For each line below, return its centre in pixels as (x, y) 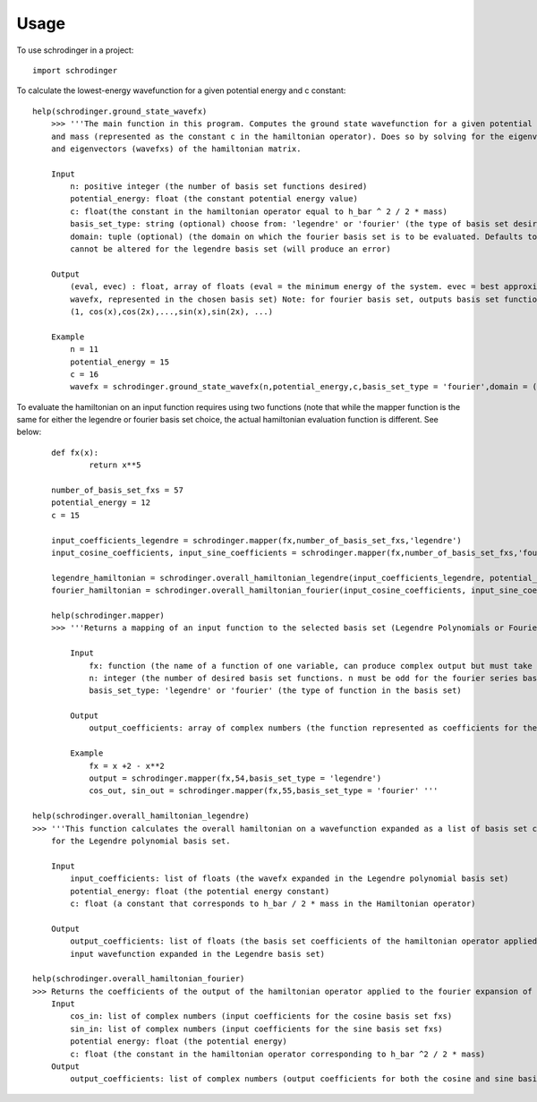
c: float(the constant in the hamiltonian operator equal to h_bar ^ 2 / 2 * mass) (259, 211)
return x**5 (115, 465)
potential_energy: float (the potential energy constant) (200, 891)
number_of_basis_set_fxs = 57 (117, 491)
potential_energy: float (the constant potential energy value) (214, 199)
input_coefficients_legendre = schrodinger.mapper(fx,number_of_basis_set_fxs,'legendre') (256, 540)
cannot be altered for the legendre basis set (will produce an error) (230, 249)
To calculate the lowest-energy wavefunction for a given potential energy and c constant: (181, 90)
